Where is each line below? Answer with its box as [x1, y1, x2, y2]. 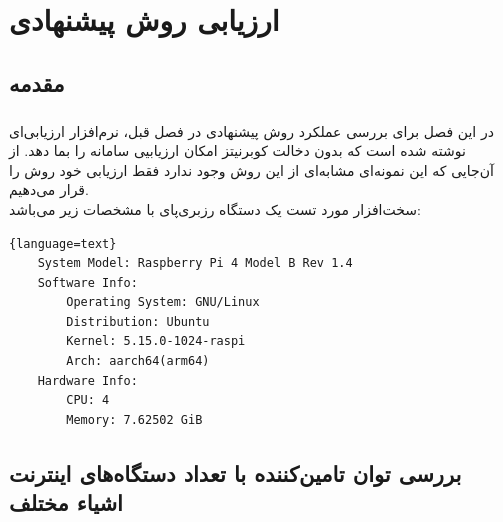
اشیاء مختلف [9, 487, 123, 518]
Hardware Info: [37, 373, 138, 388]
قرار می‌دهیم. [9, 179, 89, 200]
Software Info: [37, 275, 138, 290]
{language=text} [9, 236, 117, 251]
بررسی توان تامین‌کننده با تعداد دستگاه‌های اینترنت [9, 457, 462, 488]
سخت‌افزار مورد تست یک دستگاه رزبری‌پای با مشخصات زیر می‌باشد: [9, 198, 421, 219]
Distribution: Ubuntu [66, 314, 210, 329]
